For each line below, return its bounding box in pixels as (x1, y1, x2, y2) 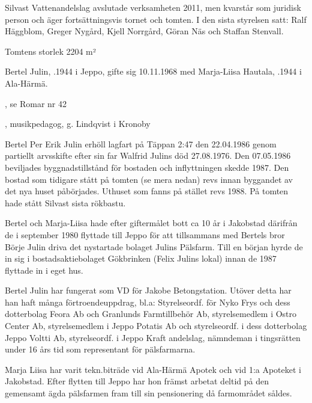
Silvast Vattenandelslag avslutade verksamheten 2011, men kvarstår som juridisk (5, 1, 301, 13)
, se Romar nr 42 (5, 97, 67, 109)
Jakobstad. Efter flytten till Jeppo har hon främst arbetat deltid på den (5, 375, 269, 387)
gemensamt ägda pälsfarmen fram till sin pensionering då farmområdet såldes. (5, 387, 292, 399)
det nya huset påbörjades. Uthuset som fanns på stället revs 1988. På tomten (5, 185, 289, 197)
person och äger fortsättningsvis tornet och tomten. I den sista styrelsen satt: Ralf (5, 13, 307, 25)
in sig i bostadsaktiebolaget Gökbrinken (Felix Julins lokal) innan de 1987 (5, 252, 277, 265)
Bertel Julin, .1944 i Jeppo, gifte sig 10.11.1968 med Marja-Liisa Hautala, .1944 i (5, 65, 302, 78)
